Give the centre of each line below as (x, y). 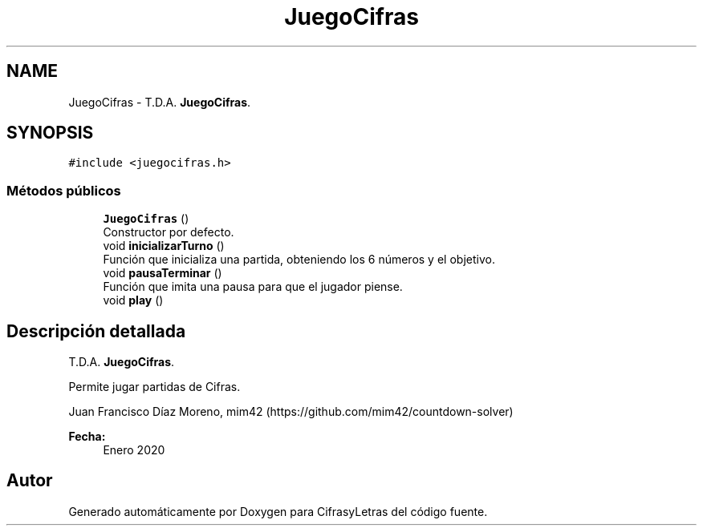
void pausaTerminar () (163, 273)
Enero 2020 (134, 450)
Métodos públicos (64, 190)
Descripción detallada (96, 331)
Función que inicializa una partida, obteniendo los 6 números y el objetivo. (299, 260)
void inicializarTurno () (164, 246)
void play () (133, 300)
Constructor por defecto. (169, 232)
